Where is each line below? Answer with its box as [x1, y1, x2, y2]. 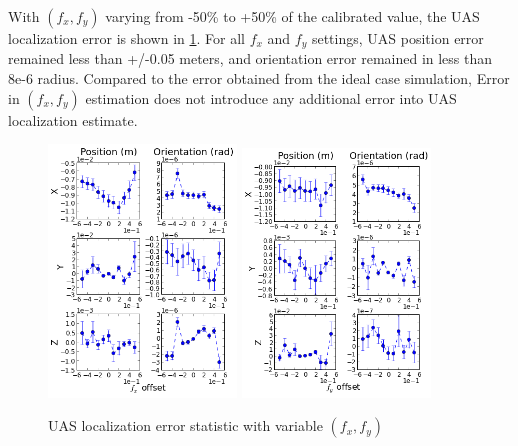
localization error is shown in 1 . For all [8, 28, 245, 48]
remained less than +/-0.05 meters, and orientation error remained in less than [8, 48, 493, 69]
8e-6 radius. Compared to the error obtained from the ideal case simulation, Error [8, 68, 510, 89]
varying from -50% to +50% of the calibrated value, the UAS [105, 6, 480, 26]
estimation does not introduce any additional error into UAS [85, 87, 457, 108]
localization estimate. [8, 109, 138, 130]
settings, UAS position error [311, 28, 484, 48]
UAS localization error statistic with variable [48, 415, 323, 436]
